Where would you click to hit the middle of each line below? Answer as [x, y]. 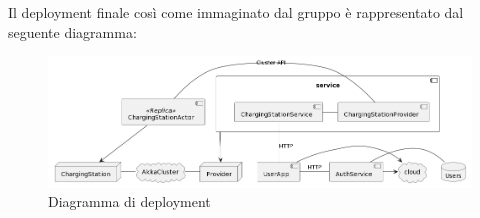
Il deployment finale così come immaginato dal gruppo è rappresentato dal [236, 12]
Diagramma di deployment [129, 201]
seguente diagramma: [72, 31]
